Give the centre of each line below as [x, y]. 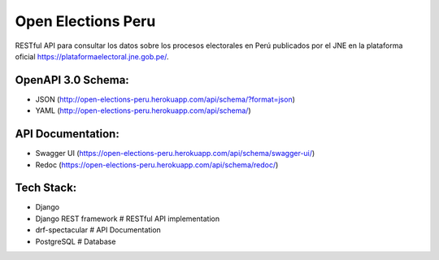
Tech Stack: [46, 188]
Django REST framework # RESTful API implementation [127, 219]
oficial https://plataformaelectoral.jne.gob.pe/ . [92, 56]
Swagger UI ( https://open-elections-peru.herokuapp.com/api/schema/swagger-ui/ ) [175, 154]
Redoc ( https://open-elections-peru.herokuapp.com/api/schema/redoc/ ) [157, 165]
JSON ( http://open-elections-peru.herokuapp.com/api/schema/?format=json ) [165, 99]
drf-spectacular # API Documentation [98, 230]
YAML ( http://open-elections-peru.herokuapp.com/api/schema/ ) [143, 110]
